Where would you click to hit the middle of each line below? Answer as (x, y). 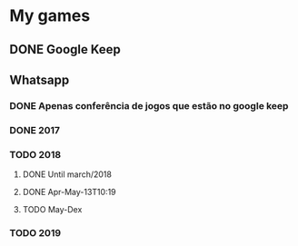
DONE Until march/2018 (67, 174)
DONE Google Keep (65, 49)
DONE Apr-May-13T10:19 (69, 192)
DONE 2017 (35, 130)
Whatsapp (40, 79)
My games (50, 16)
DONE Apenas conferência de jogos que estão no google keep (149, 105)
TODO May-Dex (52, 210)
